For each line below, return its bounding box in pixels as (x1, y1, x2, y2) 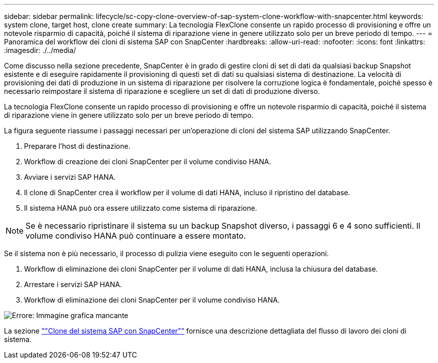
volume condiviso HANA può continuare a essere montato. (25, 231, 246, 241)
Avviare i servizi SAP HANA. (24, 173, 116, 181)
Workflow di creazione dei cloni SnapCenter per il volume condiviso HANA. (24, 157, 271, 166)
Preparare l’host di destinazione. (24, 142, 130, 150)
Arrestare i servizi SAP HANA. (24, 280, 122, 289)
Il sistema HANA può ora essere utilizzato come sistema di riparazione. (24, 204, 257, 212)
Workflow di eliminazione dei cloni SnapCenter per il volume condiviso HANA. (24, 296, 280, 304)
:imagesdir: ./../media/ (4, 46, 76, 54)
